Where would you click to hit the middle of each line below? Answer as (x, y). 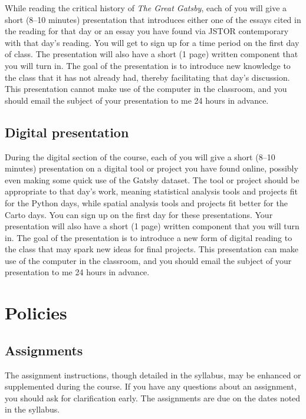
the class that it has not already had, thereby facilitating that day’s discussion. (147, 77)
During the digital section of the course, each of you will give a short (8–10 (140, 156)
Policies (36, 313)
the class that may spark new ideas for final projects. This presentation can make (152, 249)
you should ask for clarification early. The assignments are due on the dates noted (153, 397)
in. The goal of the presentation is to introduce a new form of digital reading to (149, 237)
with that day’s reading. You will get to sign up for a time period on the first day (152, 42)
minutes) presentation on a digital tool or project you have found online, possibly (152, 168)
